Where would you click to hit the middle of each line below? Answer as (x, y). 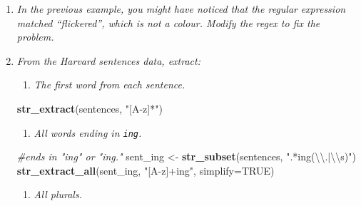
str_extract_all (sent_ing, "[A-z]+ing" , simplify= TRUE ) (146, 170)
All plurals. (58, 194)
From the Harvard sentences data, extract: (108, 60)
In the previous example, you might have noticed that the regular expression (181, 9)
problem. (35, 37)
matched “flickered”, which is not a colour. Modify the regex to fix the (168, 22)
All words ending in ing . (88, 132)
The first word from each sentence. (110, 84)
